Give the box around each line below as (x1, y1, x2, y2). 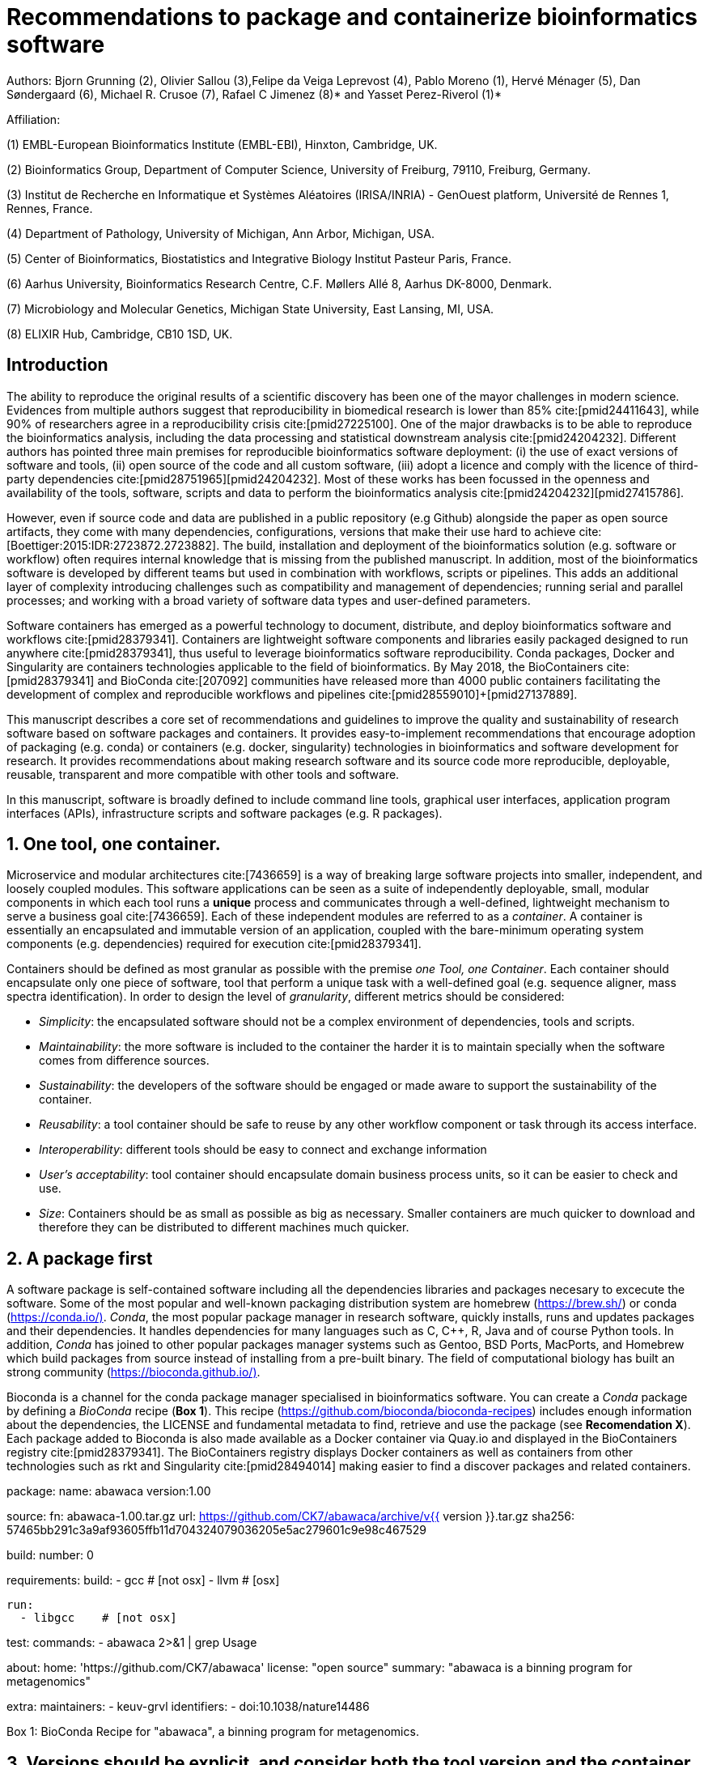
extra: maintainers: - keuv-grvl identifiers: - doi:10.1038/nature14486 (6, 1699, 370, 1714)
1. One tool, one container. (6, 834, 221, 855)
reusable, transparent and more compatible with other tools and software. (6, 767, 400, 781)
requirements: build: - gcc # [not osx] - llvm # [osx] (6, 1573, 280, 1588)
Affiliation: (6, 112, 61, 126)
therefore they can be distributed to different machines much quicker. (39, 1220, 409, 1235)
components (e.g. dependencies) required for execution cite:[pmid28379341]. (6, 937, 422, 951)
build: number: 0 (6, 1548, 94, 1563)
